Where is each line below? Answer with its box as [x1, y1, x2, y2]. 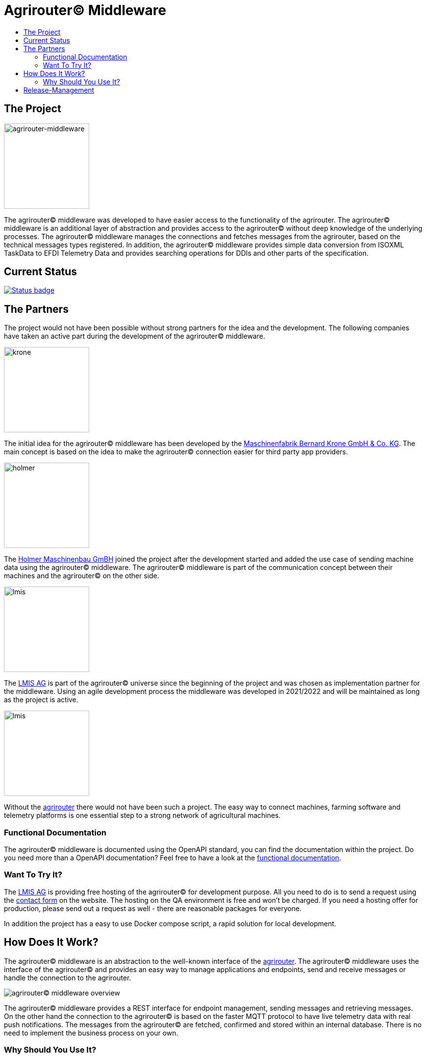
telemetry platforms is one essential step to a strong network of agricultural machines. [4, 811, 281, 820]
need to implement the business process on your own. [4, 1028, 178, 1037]
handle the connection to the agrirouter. [4, 973, 131, 982]
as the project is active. [4, 695, 78, 704]
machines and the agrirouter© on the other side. [4, 571, 159, 580]
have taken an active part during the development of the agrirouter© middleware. [4, 332, 265, 341]
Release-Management [23, 85, 95, 94]
